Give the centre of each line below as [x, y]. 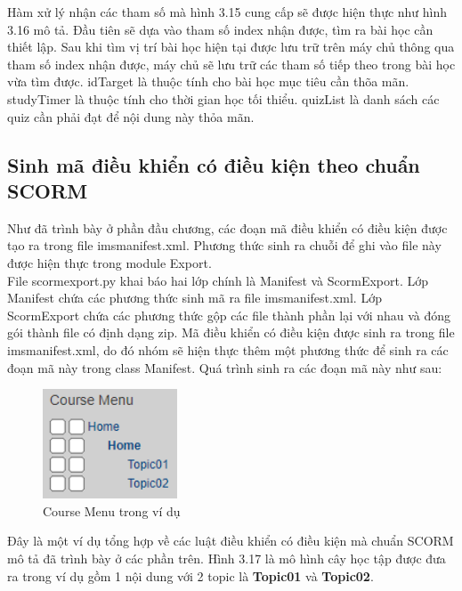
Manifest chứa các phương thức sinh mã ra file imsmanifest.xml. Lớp [195, 298]
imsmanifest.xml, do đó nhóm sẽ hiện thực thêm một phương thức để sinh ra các [228, 349]
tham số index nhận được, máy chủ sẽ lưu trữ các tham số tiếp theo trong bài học [231, 64]
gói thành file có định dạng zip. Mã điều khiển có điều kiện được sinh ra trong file [231, 332]
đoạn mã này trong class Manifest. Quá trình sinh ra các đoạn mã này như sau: [225, 367]
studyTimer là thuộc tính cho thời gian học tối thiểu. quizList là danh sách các [223, 98]
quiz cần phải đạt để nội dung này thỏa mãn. [131, 116]
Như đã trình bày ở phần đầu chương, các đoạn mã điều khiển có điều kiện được [227, 227]
